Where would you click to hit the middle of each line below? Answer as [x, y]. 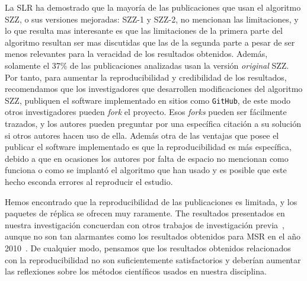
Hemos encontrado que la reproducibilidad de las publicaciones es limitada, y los [151, 201]
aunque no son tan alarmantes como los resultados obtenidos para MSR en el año [153, 236]
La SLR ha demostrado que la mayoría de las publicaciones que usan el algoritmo [153, 7]
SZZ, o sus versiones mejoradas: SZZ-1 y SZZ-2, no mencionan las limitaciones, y [152, 19]
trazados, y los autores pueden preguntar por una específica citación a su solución [153, 123]
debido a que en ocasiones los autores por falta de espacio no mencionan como [147, 158]
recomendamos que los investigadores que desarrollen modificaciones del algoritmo [154, 89]
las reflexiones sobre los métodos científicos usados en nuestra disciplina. [136, 271]
